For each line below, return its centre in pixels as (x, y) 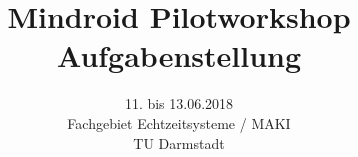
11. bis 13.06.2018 (179, 103)
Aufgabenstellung (179, 55)
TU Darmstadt (179, 142)
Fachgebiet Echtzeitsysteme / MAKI (179, 122)
